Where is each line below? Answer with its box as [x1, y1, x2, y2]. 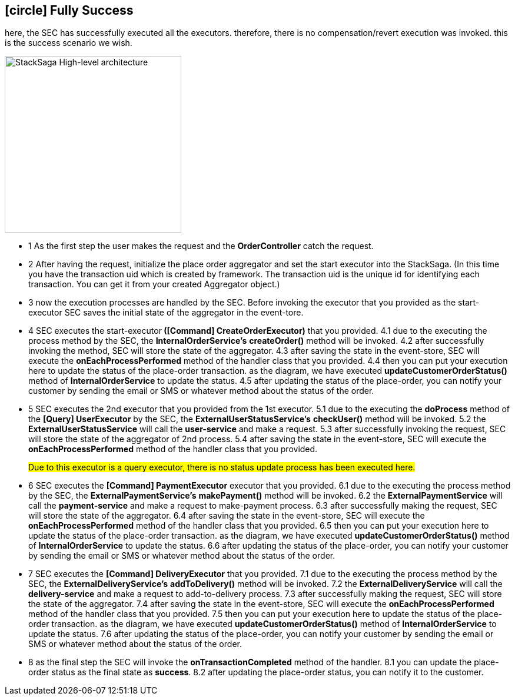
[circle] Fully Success [5, 3, 134, 18]
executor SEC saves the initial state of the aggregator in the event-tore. [28, 307, 304, 318]
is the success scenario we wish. [5, 38, 132, 48]
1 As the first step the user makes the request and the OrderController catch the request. [28, 241, 374, 251]
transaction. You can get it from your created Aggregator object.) [28, 279, 280, 290]
